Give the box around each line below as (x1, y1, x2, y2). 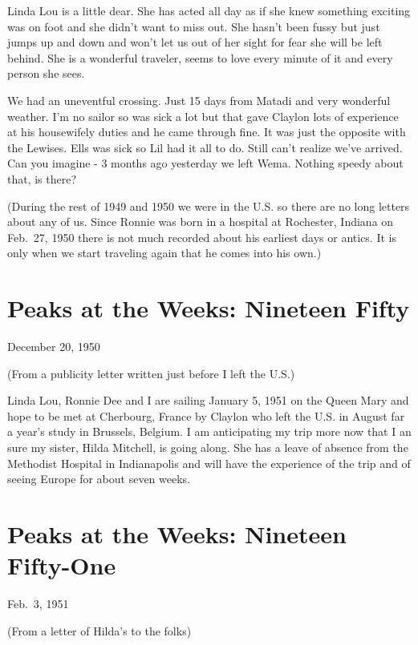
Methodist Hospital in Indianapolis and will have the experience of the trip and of (7, 454, 411, 471)
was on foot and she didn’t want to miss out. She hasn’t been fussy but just (7, 18, 380, 34)
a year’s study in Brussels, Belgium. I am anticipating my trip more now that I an (7, 423, 412, 440)
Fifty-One (7, 549, 116, 582)
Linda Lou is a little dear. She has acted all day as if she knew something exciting (7, 2, 411, 18)
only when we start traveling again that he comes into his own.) (7, 244, 322, 261)
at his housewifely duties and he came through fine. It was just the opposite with (7, 123, 406, 140)
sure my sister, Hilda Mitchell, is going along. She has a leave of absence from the (7, 439, 408, 455)
